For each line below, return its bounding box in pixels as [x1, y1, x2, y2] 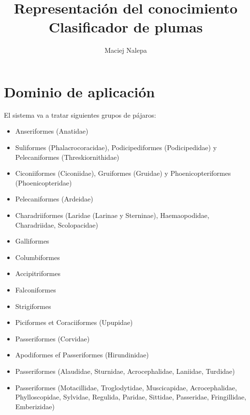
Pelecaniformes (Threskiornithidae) [15, 152, 119, 162]
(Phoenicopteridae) [15, 177, 72, 187]
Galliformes [15, 236, 49, 246]
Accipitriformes [15, 268, 60, 278]
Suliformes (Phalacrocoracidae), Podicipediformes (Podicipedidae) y [15, 142, 217, 153]
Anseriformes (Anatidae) [15, 126, 88, 136]
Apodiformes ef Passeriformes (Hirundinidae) [15, 350, 149, 360]
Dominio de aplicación [4, 81, 155, 101]
